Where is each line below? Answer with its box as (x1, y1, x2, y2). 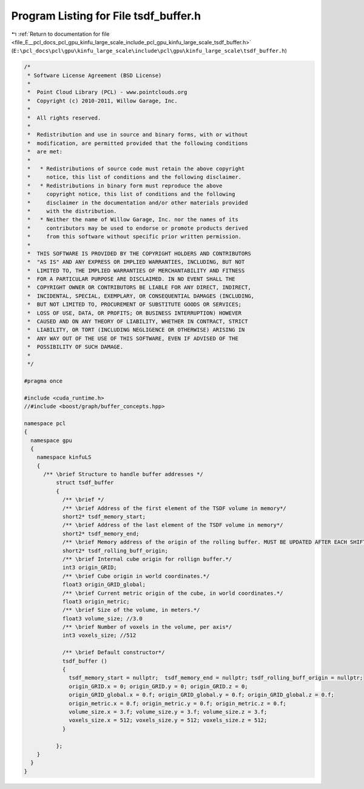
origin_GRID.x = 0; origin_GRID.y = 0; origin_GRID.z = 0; (69, 683, 248, 690)
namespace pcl (24, 420, 66, 427)
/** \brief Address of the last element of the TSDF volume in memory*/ (62, 522, 283, 529)
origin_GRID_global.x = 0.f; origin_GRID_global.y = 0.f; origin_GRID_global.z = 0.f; (69, 691, 335, 699)
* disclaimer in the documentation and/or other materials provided (27, 199, 248, 206)
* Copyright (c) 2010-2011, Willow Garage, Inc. (27, 97, 178, 104)
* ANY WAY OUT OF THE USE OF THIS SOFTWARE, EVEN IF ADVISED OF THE (27, 335, 239, 342)
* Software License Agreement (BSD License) (27, 72, 162, 79)
